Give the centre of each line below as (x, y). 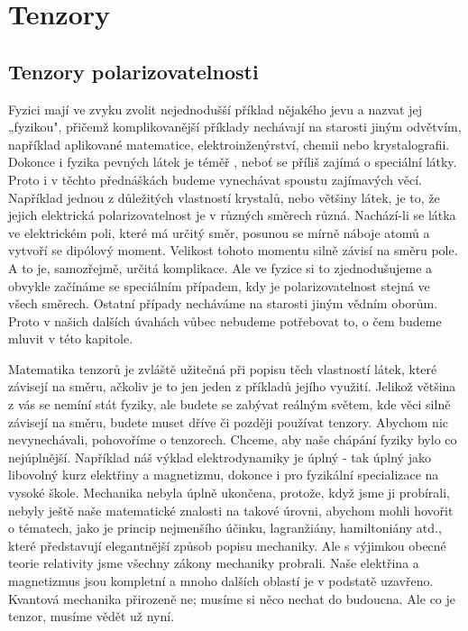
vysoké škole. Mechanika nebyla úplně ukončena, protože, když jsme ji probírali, (229, 493)
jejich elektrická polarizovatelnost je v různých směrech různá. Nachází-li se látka (232, 215)
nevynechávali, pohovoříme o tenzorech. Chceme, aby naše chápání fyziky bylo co (233, 439)
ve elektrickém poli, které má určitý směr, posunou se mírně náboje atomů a (219, 232)
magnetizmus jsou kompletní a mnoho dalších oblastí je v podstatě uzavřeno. (221, 581)
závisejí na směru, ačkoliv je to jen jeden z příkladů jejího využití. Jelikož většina (232, 386)
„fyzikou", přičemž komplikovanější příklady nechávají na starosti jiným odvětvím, (235, 127)
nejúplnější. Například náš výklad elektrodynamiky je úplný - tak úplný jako (220, 457)
